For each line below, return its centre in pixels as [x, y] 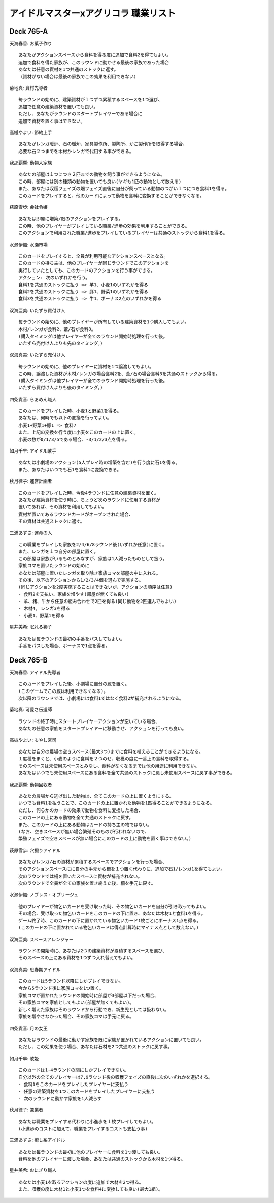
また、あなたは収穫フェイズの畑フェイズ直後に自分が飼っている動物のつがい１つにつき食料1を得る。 [124, 189]
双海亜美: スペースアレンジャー [41, 939]
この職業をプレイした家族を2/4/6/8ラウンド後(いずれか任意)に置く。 [93, 544]
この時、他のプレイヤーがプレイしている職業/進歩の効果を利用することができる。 [104, 226]
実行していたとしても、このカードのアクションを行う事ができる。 [87, 270]
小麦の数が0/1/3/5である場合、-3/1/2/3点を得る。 [74, 439]
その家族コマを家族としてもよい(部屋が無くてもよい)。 [76, 1002]
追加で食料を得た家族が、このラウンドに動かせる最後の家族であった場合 [94, 62]
